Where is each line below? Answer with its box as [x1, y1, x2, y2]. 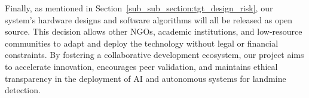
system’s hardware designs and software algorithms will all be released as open [5, 13, 293, 26]
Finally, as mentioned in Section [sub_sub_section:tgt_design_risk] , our [5, 2, 273, 14]
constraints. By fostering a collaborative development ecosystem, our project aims [5, 48, 304, 61]
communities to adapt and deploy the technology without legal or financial [5, 36, 279, 49]
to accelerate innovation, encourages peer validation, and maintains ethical [5, 60, 278, 72]
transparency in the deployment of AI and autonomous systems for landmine [5, 72, 286, 84]
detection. [5, 84, 41, 96]
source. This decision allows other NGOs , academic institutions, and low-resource [5, 25, 302, 38]
